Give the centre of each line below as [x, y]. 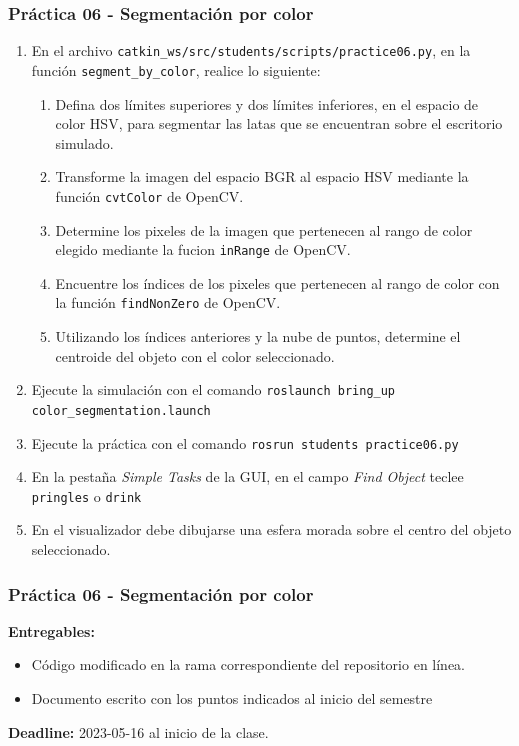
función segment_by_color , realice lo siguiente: [176, 69]
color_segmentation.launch [121, 410]
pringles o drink [86, 495]
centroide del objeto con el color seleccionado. [195, 355]
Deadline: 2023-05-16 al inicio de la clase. [138, 731]
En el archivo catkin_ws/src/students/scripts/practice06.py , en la [251, 50]
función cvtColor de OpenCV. [149, 195]
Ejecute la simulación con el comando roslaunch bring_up [213, 389]
